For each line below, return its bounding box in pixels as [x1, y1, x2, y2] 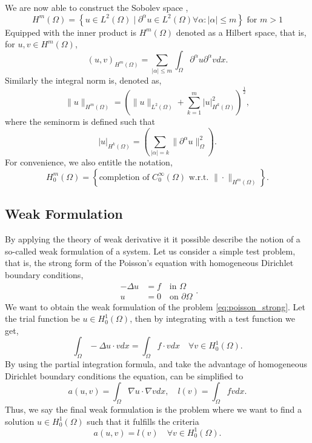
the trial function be [5, 312, 80, 325]
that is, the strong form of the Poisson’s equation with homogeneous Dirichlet [5, 256, 294, 269]
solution [5, 415, 35, 427]
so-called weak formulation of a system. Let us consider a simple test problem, [5, 244, 296, 257]
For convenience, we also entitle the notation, [5, 156, 173, 168]
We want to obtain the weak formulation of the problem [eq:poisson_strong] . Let [5, 300, 306, 313]
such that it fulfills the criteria [87, 415, 199, 427]
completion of [99, 173, 150, 182]
